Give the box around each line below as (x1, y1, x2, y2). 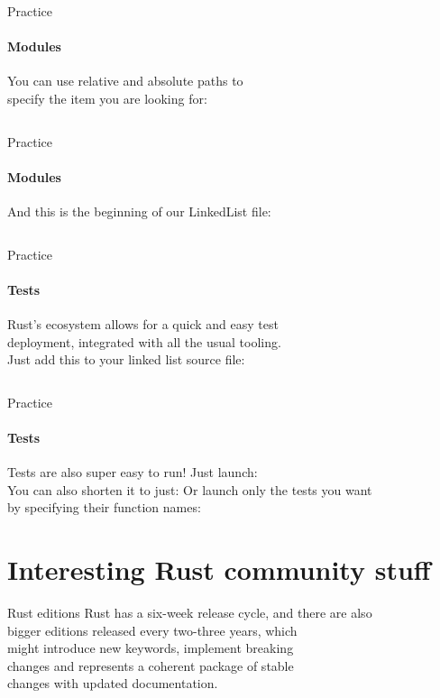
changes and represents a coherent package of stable (7, 656, 294, 675)
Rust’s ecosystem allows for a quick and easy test (7, 314, 279, 333)
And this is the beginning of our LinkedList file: (7, 201, 271, 220)
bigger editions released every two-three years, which (7, 620, 298, 639)
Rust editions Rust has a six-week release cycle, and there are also (7, 603, 372, 622)
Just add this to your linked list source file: (7, 350, 245, 369)
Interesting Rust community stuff (7, 551, 431, 588)
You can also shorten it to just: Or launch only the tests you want (7, 480, 372, 499)
